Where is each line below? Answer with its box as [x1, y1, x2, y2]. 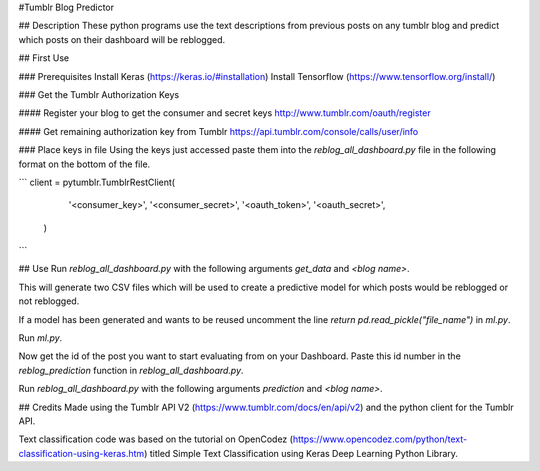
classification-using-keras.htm [18, 447, 145, 459]
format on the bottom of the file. [18, 158, 151, 170]
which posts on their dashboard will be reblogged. [18, 33, 226, 45]
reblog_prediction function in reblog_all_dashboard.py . [18, 364, 244, 376]
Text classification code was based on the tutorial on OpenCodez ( [18, 433, 294, 445]
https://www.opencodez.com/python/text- [292, 433, 468, 445]
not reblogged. [18, 295, 80, 307]
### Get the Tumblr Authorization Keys [18, 88, 180, 100]
